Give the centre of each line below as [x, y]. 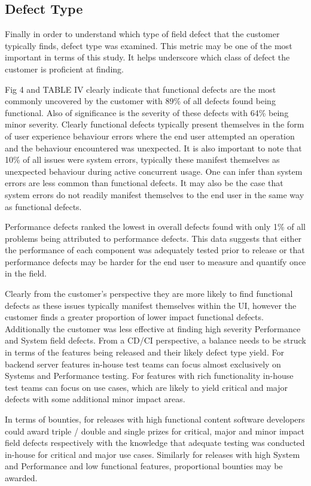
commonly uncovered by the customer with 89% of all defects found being [140, 101]
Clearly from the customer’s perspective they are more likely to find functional [149, 294]
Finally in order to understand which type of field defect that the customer [142, 34]
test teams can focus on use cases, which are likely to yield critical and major [147, 387]
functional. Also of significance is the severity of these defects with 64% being [147, 112]
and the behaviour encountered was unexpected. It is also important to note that [153, 148]
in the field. [26, 273]
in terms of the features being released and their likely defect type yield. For [144, 352]
